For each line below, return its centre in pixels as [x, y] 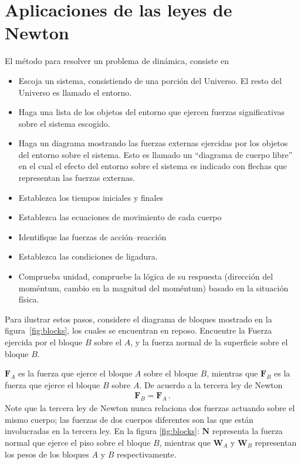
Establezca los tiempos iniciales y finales [91, 197]
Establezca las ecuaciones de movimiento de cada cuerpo [120, 217]
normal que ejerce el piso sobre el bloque [78, 442]
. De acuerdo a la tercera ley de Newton [211, 384]
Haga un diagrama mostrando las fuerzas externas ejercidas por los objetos [153, 143]
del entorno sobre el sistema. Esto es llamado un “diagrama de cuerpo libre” [155, 154]
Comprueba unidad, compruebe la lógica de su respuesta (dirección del [146, 276]
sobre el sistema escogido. [64, 123]
